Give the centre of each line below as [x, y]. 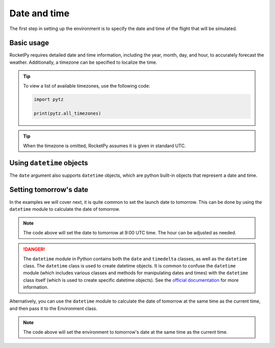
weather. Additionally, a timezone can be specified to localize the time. [83, 62]
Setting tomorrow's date [49, 190]
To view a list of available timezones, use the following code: [87, 86]
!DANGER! [34, 249]
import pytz [49, 99]
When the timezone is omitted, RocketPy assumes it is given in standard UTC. [104, 146]
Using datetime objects [49, 163]
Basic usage [29, 43]
